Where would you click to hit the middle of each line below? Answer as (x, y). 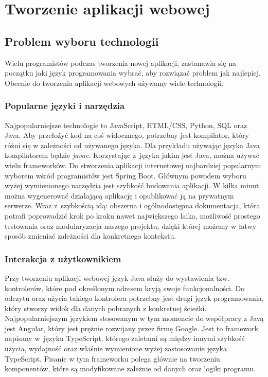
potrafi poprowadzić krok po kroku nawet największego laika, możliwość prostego (132, 215)
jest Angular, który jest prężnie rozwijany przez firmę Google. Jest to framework (132, 328)
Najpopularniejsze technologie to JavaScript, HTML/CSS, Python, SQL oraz (126, 125)
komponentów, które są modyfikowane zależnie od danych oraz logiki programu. (130, 369)
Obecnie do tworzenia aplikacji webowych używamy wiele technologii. (114, 83)
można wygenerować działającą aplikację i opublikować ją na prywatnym (119, 195)
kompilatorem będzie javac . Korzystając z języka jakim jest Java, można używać (132, 155)
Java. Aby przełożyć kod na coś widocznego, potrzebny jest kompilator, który (127, 135)
